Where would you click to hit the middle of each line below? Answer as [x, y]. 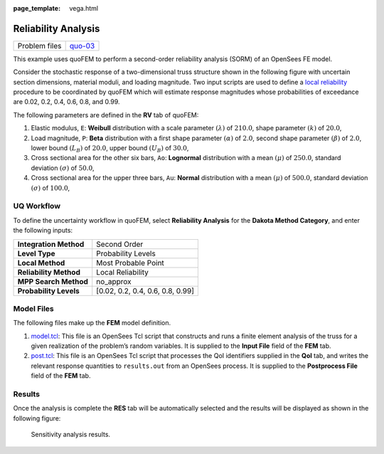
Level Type [36, 253]
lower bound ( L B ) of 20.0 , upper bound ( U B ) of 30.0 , [110, 149]
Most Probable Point [130, 263]
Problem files [39, 46]
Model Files [34, 308]
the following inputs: [43, 231]
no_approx [114, 281]
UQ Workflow [37, 206]
